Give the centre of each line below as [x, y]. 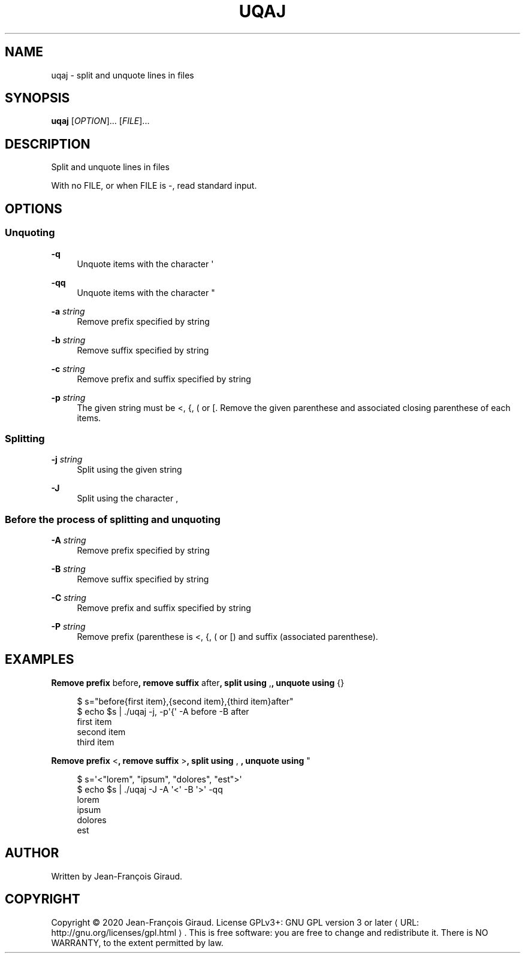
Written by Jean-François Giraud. [117, 876]
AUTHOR [32, 853]
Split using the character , [128, 498]
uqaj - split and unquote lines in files [123, 75]
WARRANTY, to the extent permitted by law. [137, 942]
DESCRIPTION [48, 144]
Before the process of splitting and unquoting [113, 519]
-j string [67, 460]
